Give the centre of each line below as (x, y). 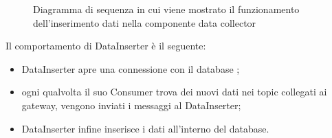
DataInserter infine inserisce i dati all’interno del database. (145, 128)
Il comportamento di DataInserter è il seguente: (106, 46)
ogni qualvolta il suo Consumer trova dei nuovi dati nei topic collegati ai (174, 92)
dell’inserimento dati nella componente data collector (145, 22)
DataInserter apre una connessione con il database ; (131, 68)
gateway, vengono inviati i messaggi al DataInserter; (131, 105)
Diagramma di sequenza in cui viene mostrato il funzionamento (166, 9)
